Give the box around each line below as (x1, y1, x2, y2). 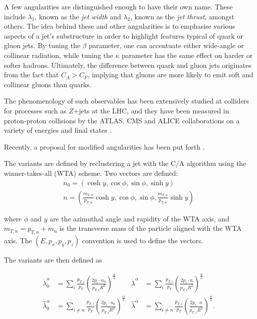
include (4, 11, 26, 21)
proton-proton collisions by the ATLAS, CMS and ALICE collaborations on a (4, 115, 240, 125)
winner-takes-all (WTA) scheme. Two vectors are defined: (4, 167, 178, 178)
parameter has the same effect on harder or (121, 50, 253, 60)
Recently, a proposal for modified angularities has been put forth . (4, 141, 205, 152)
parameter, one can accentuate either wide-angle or (89, 40, 244, 51)
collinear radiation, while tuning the (4, 50, 113, 60)
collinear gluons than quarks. (4, 79, 92, 89)
